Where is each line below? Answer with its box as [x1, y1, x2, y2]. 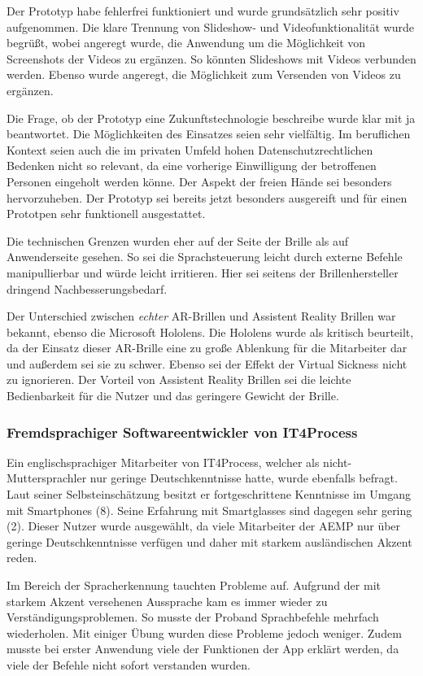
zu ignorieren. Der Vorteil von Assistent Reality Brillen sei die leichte [7, 371, 351, 388]
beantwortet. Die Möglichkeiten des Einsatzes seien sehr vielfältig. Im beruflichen [7, 125, 411, 142]
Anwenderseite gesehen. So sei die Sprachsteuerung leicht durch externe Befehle [7, 248, 403, 265]
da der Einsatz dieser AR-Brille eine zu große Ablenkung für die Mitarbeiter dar [7, 339, 408, 356]
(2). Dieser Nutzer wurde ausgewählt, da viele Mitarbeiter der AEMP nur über [7, 517, 401, 534]
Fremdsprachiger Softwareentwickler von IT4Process [7, 421, 358, 442]
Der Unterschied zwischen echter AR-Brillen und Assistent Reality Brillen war [7, 307, 396, 325]
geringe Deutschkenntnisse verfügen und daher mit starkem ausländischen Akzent [7, 533, 412, 550]
